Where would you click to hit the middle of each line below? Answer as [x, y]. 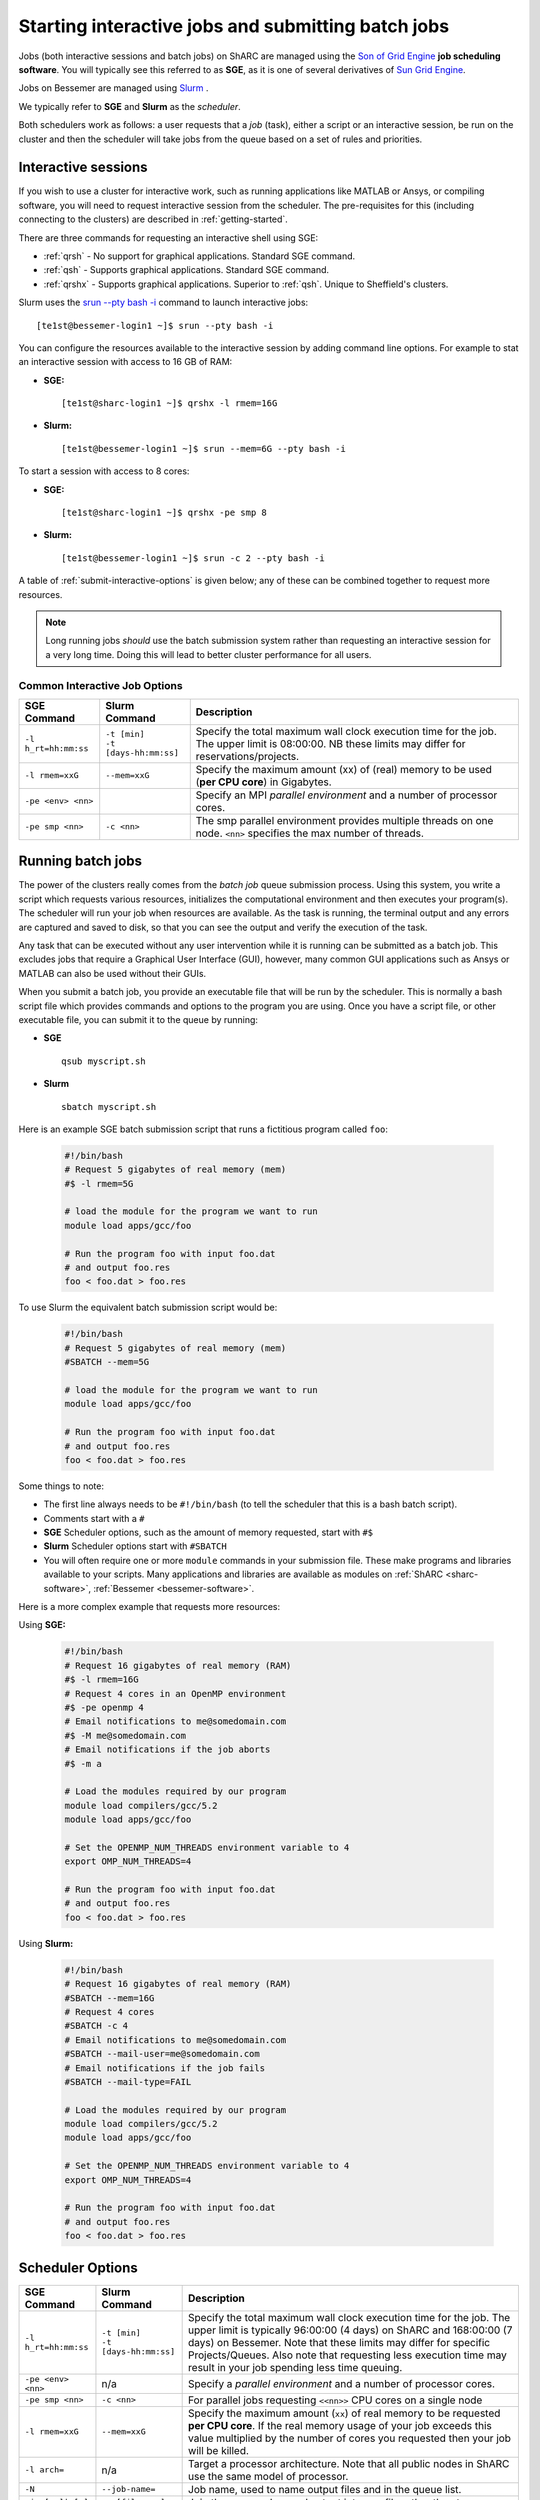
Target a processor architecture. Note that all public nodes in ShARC [349, 2463]
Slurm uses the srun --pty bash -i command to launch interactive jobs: [163, 302]
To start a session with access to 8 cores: [104, 471]
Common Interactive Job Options [101, 685]
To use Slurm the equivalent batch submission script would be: [148, 1307]
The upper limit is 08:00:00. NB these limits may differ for [330, 743]
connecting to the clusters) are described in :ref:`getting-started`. [153, 219]
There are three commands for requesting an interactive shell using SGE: [168, 237]
